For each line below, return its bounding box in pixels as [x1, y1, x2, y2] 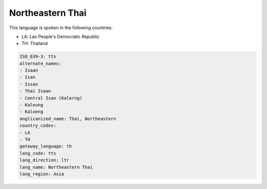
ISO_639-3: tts [19, 54, 56, 59]
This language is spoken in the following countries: [9, 25, 113, 31]
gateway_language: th [19, 144, 72, 149]
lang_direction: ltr [19, 157, 69, 163]
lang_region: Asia [19, 171, 64, 177]
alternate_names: [19, 61, 62, 66]
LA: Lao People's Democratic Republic [21, 34, 100, 39]
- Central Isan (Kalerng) [19, 95, 83, 101]
